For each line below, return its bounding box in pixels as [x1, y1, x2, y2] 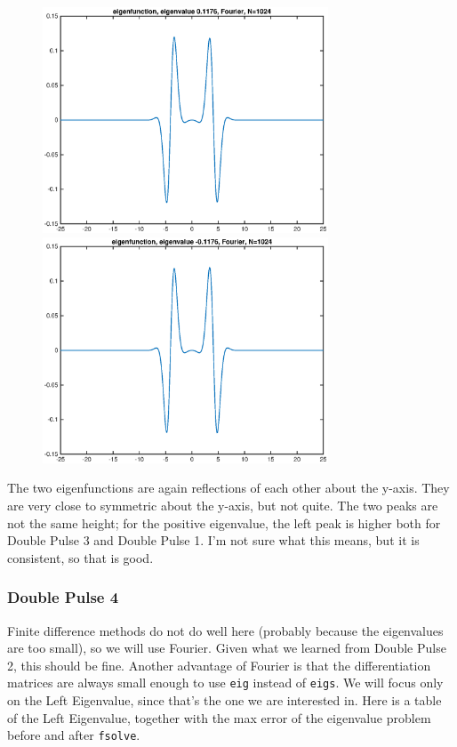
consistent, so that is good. [7, 548, 154, 566]
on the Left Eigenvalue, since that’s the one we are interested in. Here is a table [7, 691, 442, 710]
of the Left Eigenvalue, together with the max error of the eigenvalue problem [7, 708, 431, 727]
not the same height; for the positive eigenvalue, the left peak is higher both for [7, 513, 441, 532]
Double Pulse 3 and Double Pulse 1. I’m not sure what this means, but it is [7, 531, 420, 550]
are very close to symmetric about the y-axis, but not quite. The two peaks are [7, 496, 438, 514]
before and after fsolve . [7, 726, 140, 744]
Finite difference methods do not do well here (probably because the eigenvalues [7, 621, 444, 639]
